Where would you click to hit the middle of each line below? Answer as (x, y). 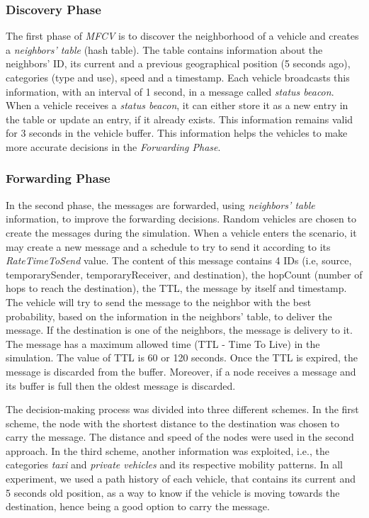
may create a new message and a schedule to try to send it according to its (168, 246)
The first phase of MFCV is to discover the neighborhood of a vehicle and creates (182, 36)
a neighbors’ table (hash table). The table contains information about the (164, 49)
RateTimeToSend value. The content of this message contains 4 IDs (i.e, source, (179, 260)
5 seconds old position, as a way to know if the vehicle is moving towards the (173, 492)
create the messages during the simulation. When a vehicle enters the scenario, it (181, 232)
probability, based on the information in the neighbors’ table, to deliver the (169, 316)
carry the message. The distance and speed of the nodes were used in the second (180, 437)
